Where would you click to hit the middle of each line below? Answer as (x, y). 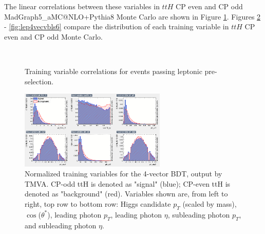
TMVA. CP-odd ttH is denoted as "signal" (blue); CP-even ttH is (128, 183)
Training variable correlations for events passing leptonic (113, 71)
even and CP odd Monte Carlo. (53, 36)
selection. (39, 81)
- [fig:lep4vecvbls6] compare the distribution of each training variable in (117, 26)
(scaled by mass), (210, 203)
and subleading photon (61, 225)
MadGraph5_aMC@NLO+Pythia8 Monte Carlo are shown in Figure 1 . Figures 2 (132, 16)
